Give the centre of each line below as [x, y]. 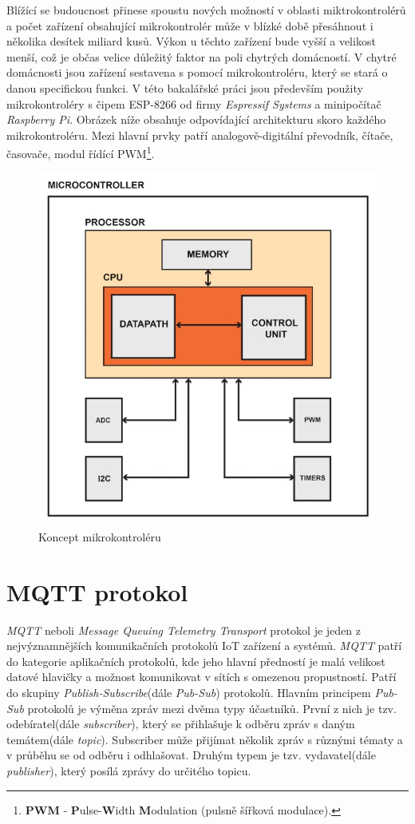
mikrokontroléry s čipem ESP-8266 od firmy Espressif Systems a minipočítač [194, 103]
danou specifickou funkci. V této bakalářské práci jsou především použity [185, 87]
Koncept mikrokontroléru [100, 536]
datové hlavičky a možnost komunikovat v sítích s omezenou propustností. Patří [202, 677]
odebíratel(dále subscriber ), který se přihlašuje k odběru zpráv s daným [181, 724]
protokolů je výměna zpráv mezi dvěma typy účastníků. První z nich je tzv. [212, 708]
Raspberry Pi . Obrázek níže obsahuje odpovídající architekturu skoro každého [196, 119]
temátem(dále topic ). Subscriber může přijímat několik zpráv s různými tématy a [205, 739]
